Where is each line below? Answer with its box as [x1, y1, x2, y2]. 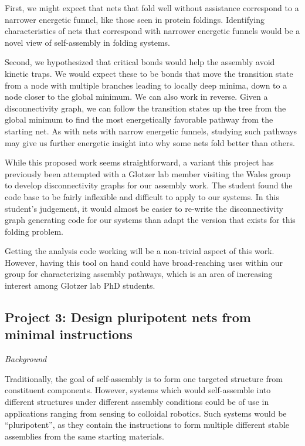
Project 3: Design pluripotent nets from [5, 308, 251, 326]
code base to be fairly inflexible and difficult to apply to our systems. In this [5, 190, 279, 202]
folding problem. [5, 225, 64, 237]
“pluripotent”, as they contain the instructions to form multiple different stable [5, 418, 290, 431]
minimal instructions [5, 325, 133, 343]
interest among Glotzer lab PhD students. [5, 279, 155, 292]
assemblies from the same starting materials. [5, 430, 164, 442]
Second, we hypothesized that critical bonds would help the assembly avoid [5, 56, 275, 68]
